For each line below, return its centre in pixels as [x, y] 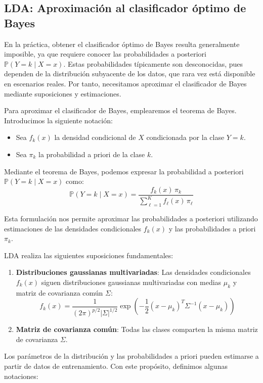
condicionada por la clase [185, 137]
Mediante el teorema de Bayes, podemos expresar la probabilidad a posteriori [124, 171]
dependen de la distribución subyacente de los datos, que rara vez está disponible [130, 74]
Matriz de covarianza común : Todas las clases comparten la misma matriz [137, 329]
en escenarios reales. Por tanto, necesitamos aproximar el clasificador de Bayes [125, 83]
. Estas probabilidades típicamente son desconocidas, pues [153, 63]
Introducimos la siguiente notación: [58, 120]
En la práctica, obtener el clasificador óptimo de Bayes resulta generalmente [122, 44]
